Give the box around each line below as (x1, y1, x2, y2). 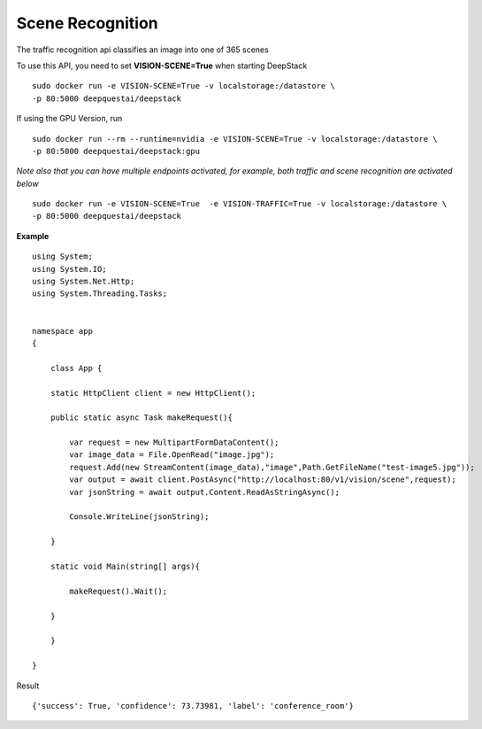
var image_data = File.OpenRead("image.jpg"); (69, 450, 275, 460)
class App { (50, 363, 103, 373)
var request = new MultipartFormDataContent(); (69, 438, 279, 447)
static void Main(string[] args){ (50, 562, 201, 571)
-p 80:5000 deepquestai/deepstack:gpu (32, 146, 201, 156)
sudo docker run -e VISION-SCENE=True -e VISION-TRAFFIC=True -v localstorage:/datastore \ (32, 199, 448, 209)
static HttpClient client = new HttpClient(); (50, 388, 256, 398)
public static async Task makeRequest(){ (50, 413, 233, 423)
